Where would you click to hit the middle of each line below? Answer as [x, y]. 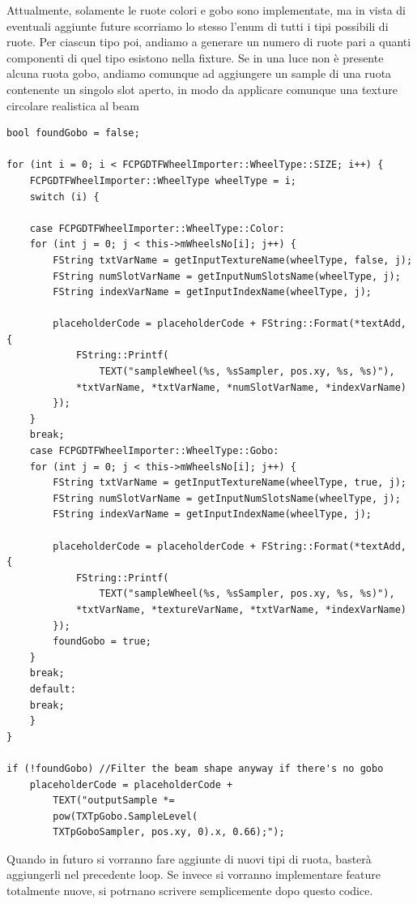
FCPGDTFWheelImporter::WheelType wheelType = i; [163, 180]
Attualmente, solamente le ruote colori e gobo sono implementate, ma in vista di [206, 10]
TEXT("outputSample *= [114, 801]
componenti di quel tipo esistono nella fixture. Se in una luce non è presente [195, 57]
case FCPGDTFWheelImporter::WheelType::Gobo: [154, 451]
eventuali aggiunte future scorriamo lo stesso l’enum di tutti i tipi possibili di [198, 26]
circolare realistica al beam [73, 105]
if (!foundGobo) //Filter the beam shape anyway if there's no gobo [195, 768]
